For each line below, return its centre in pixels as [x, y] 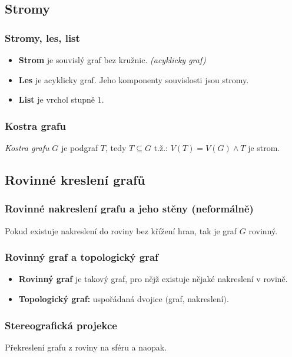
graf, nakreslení [196, 299]
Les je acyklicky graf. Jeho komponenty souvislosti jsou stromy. [134, 79]
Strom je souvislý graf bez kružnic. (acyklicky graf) [112, 60]
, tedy [116, 148]
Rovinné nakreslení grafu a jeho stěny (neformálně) [129, 209]
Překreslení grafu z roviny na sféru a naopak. [86, 347]
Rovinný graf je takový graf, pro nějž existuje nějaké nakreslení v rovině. [153, 279]
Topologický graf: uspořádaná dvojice [90, 299]
